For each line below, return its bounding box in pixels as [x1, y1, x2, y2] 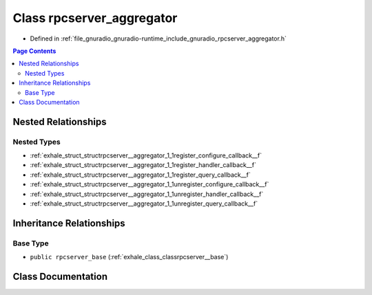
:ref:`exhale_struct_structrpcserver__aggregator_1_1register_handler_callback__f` [30, 161, 256, 169]
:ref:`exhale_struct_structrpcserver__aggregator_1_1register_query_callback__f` [30, 171, 251, 179]
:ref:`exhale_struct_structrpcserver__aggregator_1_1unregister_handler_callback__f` [30, 190, 264, 198]
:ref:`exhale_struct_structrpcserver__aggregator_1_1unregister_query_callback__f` [30, 199, 258, 208]
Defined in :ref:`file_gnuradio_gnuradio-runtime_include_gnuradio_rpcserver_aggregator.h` [30, 34, 287, 43]
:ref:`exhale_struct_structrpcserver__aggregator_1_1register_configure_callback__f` [30, 151, 262, 160]
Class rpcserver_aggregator [12, 10, 178, 25]
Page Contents [12, 47, 56, 55]
